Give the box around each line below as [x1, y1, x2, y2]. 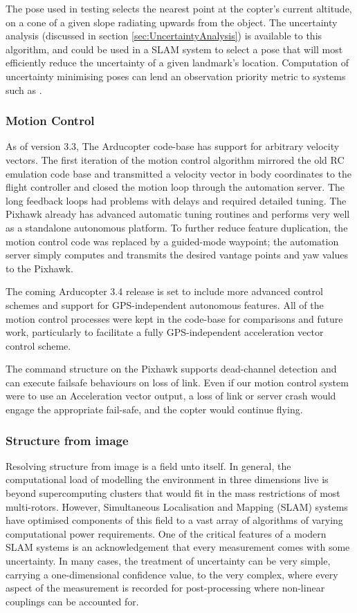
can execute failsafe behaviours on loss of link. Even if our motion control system [6, 375, 349, 389]
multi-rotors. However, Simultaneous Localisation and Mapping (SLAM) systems [6, 499, 348, 513]
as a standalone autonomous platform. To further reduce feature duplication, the [6, 220, 348, 234]
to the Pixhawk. [6, 261, 73, 275]
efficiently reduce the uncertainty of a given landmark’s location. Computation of [6, 55, 349, 70]
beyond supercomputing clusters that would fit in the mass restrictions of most [6, 486, 340, 500]
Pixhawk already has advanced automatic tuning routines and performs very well [6, 207, 350, 221]
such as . [6, 82, 42, 97]
